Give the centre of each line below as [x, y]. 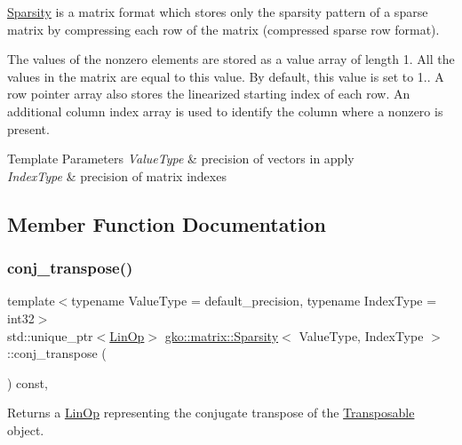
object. [26, 429]
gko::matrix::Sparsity [222, 335]
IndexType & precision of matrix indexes [117, 175]
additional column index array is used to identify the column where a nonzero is [225, 111]
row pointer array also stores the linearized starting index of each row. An [209, 94]
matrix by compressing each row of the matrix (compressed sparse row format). [223, 29]
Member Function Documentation [167, 223]
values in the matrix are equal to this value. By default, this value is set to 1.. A [226, 76]
